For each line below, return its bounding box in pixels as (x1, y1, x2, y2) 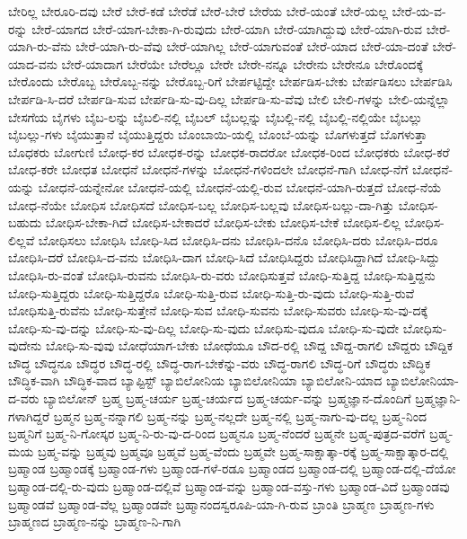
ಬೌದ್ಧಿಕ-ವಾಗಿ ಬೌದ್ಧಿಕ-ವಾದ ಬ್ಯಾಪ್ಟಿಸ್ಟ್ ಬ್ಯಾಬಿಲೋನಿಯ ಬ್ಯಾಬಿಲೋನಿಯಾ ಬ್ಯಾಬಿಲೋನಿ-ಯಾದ (8, 371, 383, 390)
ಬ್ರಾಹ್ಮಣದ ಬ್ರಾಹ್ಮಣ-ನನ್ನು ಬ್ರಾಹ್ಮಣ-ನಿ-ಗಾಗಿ (8, 512, 181, 531)
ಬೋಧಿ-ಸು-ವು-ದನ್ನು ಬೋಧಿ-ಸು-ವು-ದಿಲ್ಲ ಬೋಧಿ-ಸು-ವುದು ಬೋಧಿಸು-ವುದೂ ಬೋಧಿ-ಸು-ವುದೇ (8, 318, 400, 337)
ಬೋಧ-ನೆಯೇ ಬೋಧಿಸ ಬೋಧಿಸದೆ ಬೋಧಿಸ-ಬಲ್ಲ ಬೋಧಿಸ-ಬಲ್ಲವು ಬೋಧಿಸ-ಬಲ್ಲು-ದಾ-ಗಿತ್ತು (8, 195, 394, 214)
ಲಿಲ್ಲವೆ (8, 230, 35, 249)
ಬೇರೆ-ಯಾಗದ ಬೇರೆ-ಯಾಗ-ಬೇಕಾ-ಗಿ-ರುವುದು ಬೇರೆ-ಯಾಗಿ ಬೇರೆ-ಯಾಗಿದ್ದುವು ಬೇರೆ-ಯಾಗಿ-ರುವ (31, 19, 423, 38)
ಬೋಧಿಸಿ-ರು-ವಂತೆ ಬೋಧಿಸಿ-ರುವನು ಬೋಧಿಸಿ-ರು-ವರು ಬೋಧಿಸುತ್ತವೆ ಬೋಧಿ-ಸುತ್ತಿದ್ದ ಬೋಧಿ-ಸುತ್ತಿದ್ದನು (8, 265, 436, 284)
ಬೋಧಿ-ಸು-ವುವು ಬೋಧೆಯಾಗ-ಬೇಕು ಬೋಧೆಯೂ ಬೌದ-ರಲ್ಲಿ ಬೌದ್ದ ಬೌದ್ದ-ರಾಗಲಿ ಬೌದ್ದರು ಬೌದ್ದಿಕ (45, 336, 454, 355)
